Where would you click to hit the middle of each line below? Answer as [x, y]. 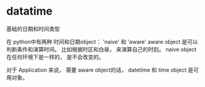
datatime [30, 11]
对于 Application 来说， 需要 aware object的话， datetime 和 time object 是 [100, 70]
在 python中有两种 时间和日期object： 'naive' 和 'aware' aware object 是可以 [102, 41]
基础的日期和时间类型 [33, 29]
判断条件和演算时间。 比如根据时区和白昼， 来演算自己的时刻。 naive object [102, 49]
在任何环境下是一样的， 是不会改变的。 [55, 57]
